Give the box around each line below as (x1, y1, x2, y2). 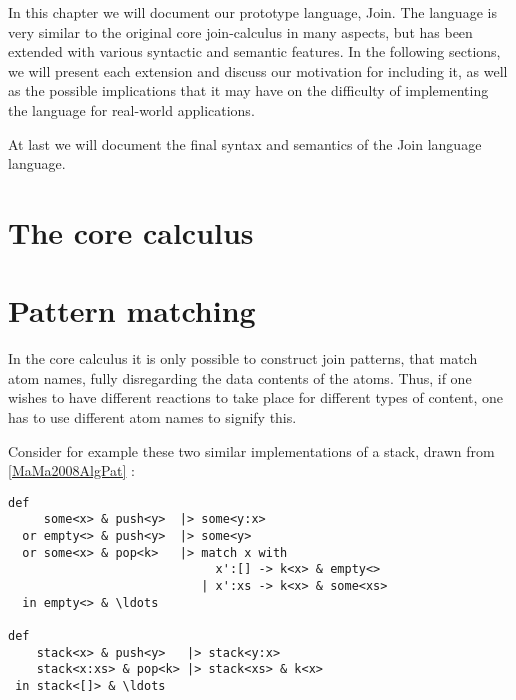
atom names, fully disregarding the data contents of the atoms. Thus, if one (8, 367, 472, 388)
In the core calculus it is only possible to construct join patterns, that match (8, 348, 478, 369)
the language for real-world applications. (8, 99, 255, 120)
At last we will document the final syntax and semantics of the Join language (8, 133, 482, 154)
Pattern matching (8, 290, 256, 331)
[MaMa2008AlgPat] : (8, 460, 136, 481)
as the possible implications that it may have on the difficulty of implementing (8, 80, 489, 101)
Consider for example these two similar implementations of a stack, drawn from (8, 440, 495, 461)
